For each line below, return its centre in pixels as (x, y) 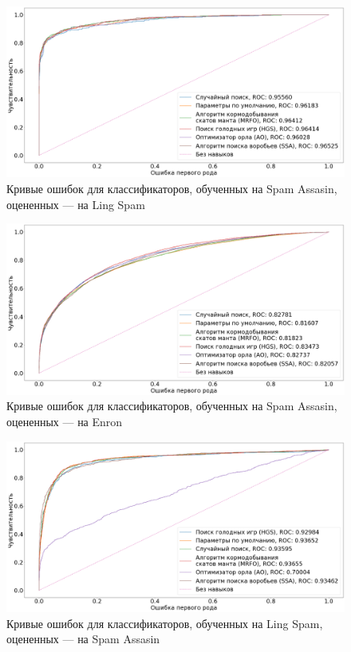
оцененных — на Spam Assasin (83, 639)
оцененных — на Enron (65, 421)
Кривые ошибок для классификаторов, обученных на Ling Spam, (165, 623)
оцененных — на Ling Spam (76, 204)
